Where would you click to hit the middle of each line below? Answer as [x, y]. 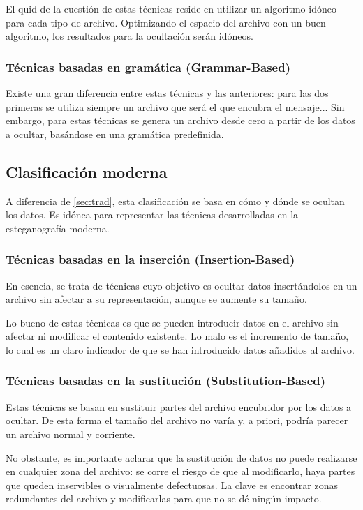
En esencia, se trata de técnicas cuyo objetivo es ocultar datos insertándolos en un [181, 285]
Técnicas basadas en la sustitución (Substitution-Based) [166, 381]
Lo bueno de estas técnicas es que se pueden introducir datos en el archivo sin [172, 322]
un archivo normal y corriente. [71, 434]
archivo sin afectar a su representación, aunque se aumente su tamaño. [156, 299]
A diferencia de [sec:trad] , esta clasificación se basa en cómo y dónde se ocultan [175, 201]
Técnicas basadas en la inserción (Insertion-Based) [150, 259]
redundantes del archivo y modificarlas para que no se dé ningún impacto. [164, 498]
